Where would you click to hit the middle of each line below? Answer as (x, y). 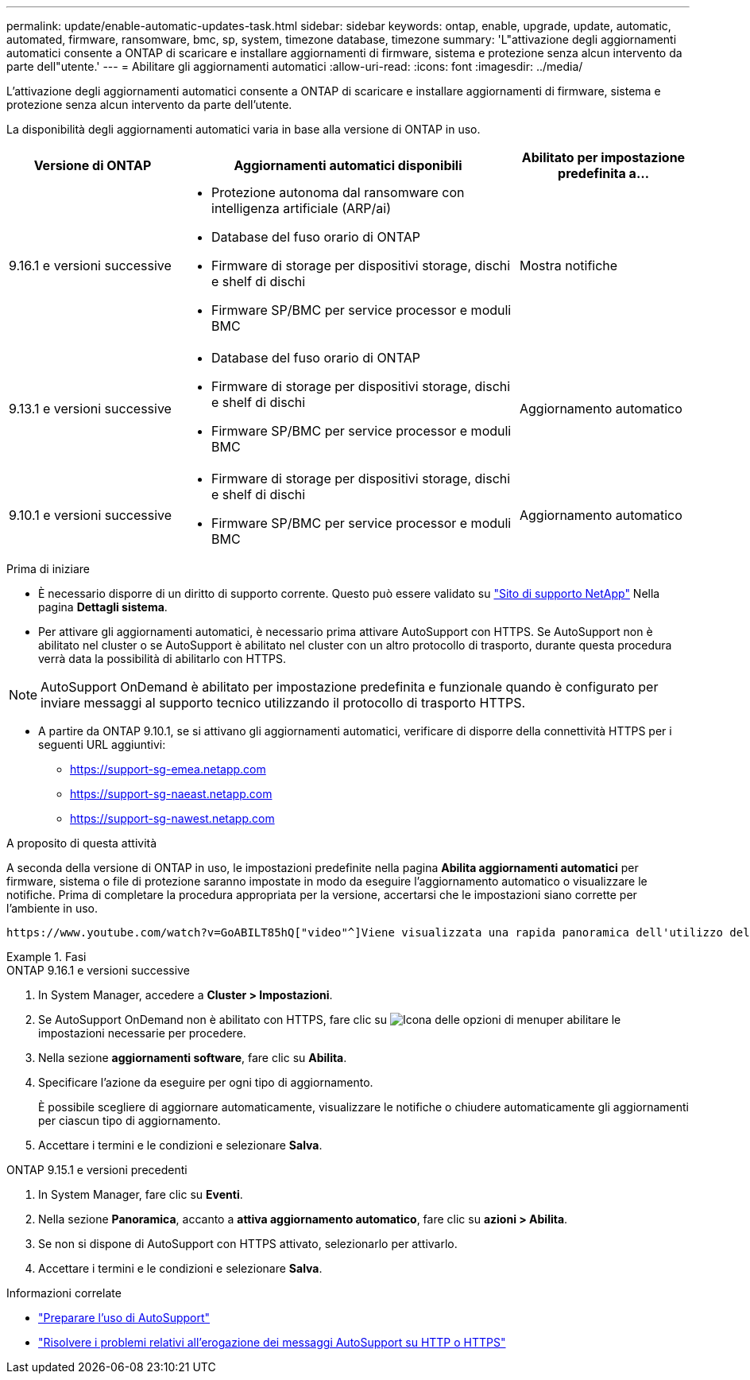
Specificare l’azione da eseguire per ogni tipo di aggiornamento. (206, 1082)
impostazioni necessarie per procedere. (142, 1033)
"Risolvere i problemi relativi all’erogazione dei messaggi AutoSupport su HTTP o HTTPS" (272, 1342)
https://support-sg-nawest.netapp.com (172, 818)
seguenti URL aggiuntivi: (102, 744)
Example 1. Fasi (46, 957)
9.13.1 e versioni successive (90, 409)
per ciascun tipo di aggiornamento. (130, 1120)
